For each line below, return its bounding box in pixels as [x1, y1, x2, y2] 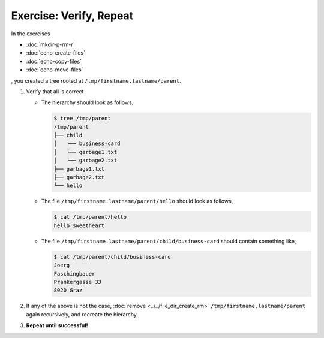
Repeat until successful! [26, 322, 88, 329]
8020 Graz [53, 287, 83, 294]
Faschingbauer [53, 270, 95, 277]
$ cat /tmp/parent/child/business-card [53, 253, 171, 260]
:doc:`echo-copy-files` [26, 58, 82, 65]
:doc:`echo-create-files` [26, 49, 86, 56]
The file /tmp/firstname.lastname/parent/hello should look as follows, [41, 198, 233, 205]
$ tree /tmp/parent [53, 115, 111, 122]
